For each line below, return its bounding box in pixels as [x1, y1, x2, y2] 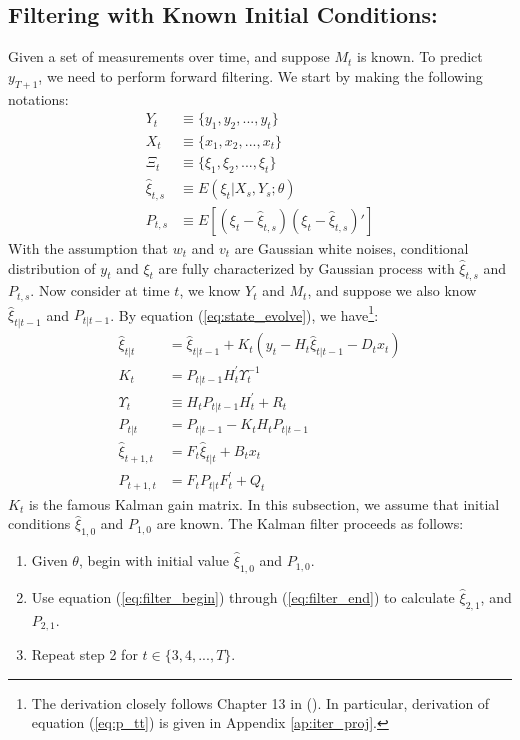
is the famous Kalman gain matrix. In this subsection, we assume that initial [28, 493, 500, 514]
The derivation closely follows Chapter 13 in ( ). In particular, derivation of [31, 692, 490, 713]
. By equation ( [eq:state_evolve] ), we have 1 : [110, 301, 379, 325]
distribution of [8, 257, 96, 278]
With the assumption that [8, 237, 169, 258]
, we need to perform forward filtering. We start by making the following [38, 65, 483, 86]
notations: [8, 88, 69, 109]
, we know [179, 280, 241, 301]
